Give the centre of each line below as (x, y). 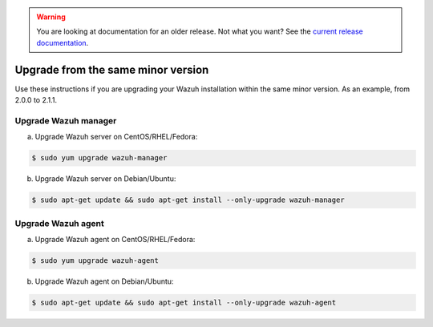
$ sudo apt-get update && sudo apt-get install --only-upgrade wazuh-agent (184, 302)
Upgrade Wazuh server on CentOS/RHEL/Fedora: (116, 137)
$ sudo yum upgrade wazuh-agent (95, 260)
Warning (51, 17)
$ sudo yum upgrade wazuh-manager (99, 158)
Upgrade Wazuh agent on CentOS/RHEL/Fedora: (115, 239)
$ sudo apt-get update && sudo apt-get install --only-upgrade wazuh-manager (188, 200)
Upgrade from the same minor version (112, 69)
